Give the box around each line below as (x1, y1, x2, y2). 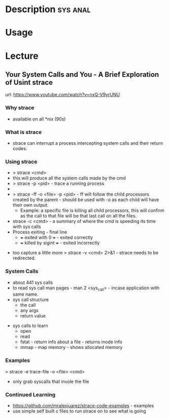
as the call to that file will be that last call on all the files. (20, 213, 137, 219)
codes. (12, 145, 27, 151)
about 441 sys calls (12, 279, 53, 285)
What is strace (5, 128, 42, 136)
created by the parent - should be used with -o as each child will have (12, 197, 159, 203)
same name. (12, 291, 39, 298)
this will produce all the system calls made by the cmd (12, 175, 126, 181)
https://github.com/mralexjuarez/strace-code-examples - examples (12, 402, 154, 408)
